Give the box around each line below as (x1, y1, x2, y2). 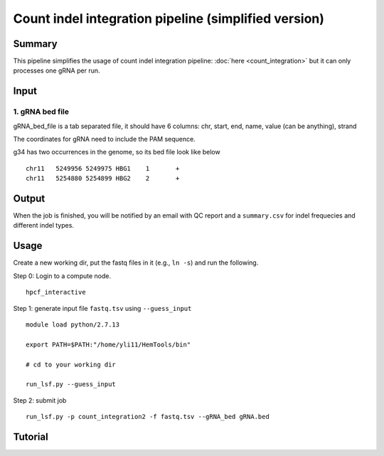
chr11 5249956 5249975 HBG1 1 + (26, 164, 180, 172)
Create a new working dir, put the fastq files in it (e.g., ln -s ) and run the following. (13, 258, 259, 267)
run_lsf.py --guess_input (26, 381, 117, 388)
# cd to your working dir (26, 360, 117, 368)
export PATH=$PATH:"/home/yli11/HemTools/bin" (26, 340, 191, 349)
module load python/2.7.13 (26, 320, 120, 329)
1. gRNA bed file (13, 107, 70, 117)
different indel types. (13, 221, 75, 230)
